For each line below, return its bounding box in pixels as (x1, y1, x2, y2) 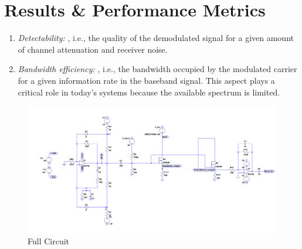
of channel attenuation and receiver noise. (18, 43, 168, 55)
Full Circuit (28, 235, 70, 247)
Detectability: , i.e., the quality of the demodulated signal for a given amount (18, 32, 294, 44)
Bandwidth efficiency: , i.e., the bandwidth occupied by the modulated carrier (18, 63, 297, 75)
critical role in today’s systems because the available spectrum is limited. (18, 86, 280, 98)
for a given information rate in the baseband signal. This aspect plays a (18, 74, 275, 86)
